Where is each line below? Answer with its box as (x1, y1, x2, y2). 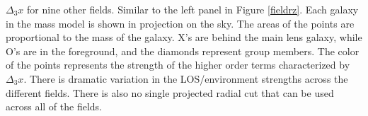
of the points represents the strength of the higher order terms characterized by (6, 57, 350, 72)
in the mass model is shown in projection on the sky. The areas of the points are (6, 16, 355, 30)
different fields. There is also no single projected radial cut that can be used (6, 85, 334, 100)
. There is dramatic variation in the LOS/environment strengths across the (23, 71, 348, 86)
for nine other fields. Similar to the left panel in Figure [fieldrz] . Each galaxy (27, 2, 359, 16)
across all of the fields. (6, 99, 102, 114)
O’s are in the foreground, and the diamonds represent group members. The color (6, 43, 360, 58)
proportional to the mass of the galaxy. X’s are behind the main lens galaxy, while (6, 30, 362, 45)
